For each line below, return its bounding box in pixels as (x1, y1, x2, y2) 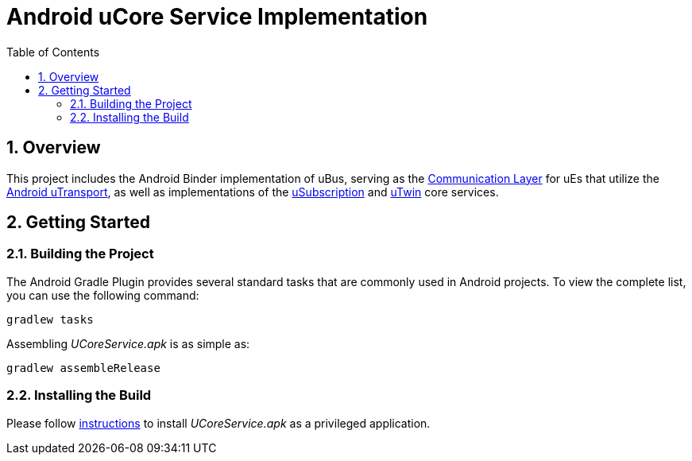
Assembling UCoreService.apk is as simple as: (6, 336, 250, 351)
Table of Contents (6, 45, 100, 59)
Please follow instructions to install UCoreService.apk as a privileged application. (6, 416, 431, 430)
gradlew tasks (6, 312, 94, 326)
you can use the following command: (6, 288, 199, 302)
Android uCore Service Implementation (6, 3, 428, 30)
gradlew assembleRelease (6, 361, 160, 374)
